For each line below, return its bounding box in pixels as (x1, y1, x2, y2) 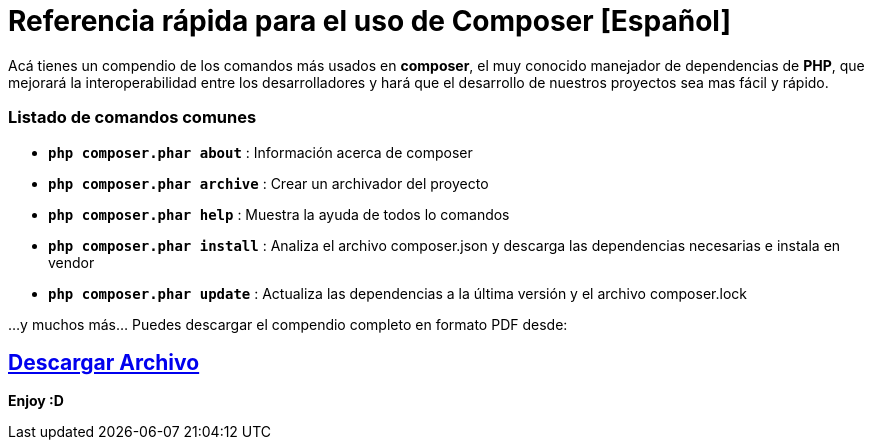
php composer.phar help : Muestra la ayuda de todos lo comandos (48, 205, 510, 223)
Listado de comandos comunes (8, 107, 257, 128)
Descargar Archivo (8, 349, 200, 375)
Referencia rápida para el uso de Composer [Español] (8, 4, 731, 38)
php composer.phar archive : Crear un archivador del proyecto (48, 174, 489, 192)
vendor (48, 253, 95, 271)
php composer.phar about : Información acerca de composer (48, 143, 473, 161)
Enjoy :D (8, 392, 64, 410)
